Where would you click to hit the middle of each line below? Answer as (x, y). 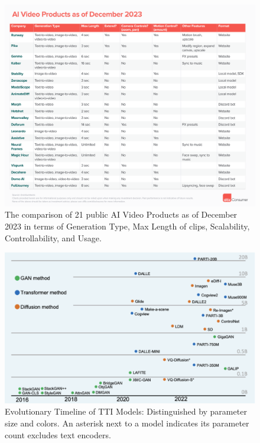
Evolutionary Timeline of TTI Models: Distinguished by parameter (126, 411)
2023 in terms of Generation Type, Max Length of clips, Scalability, (127, 226)
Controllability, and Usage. (53, 237)
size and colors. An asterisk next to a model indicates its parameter (127, 423)
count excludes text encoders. (58, 434)
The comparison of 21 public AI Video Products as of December (121, 214)
